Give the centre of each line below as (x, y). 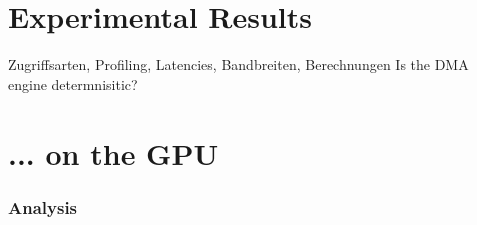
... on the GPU (113, 152)
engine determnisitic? (73, 83)
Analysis (43, 206)
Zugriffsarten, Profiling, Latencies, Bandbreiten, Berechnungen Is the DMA (238, 64)
